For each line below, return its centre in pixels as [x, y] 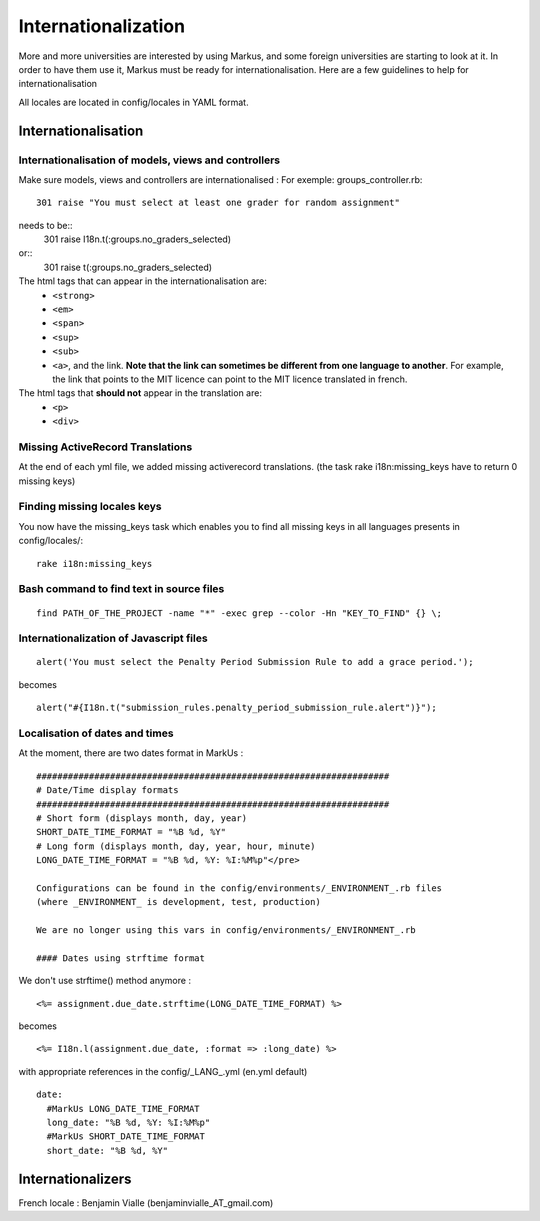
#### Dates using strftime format [120, 958]
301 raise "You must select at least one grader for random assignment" [218, 203]
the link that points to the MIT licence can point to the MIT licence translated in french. [230, 379]
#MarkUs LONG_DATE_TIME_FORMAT [123, 1108]
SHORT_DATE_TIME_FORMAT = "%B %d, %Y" [131, 832]
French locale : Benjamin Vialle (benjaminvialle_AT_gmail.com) [146, 1202]
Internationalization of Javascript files [113, 638]
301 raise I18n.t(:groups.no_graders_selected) [137, 239]
